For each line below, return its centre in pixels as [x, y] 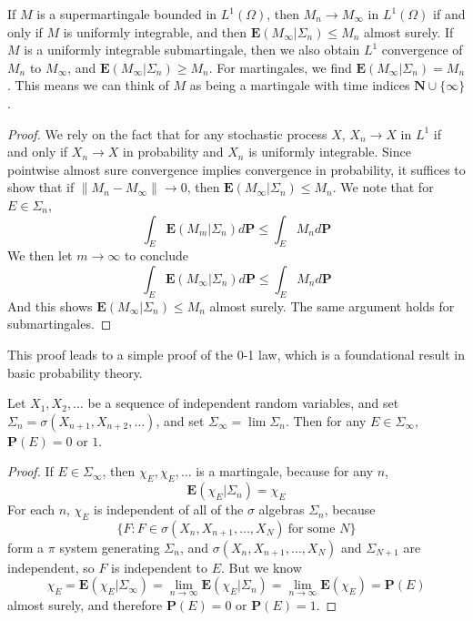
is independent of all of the [169, 509]
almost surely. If [409, 31]
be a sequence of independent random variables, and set [243, 403]
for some [312, 529]
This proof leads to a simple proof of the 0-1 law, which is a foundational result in [236, 354]
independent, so [51, 567]
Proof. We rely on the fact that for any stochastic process [167, 133]
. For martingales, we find [280, 67]
